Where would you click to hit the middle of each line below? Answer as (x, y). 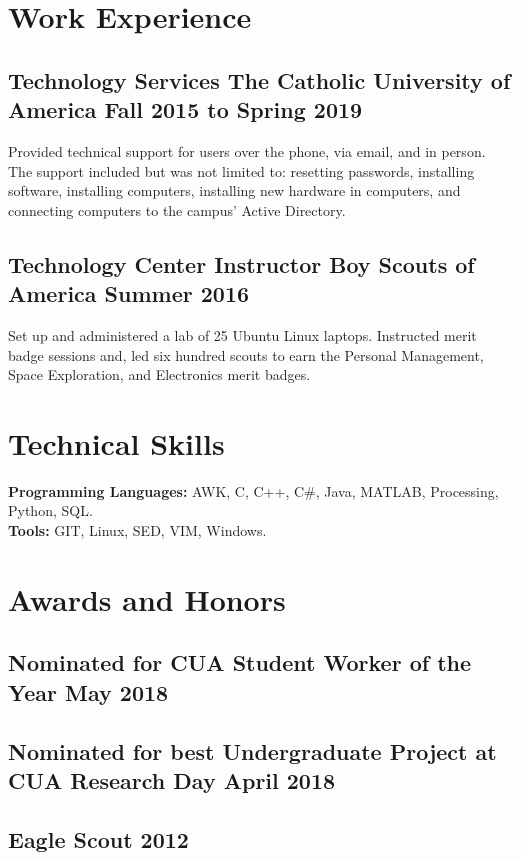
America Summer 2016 (129, 293)
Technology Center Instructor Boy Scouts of (241, 263)
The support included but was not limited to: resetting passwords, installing (241, 170)
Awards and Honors (147, 598)
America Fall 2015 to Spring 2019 (185, 109)
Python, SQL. (50, 510)
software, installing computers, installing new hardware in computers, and (234, 190)
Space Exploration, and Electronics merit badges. (159, 374)
